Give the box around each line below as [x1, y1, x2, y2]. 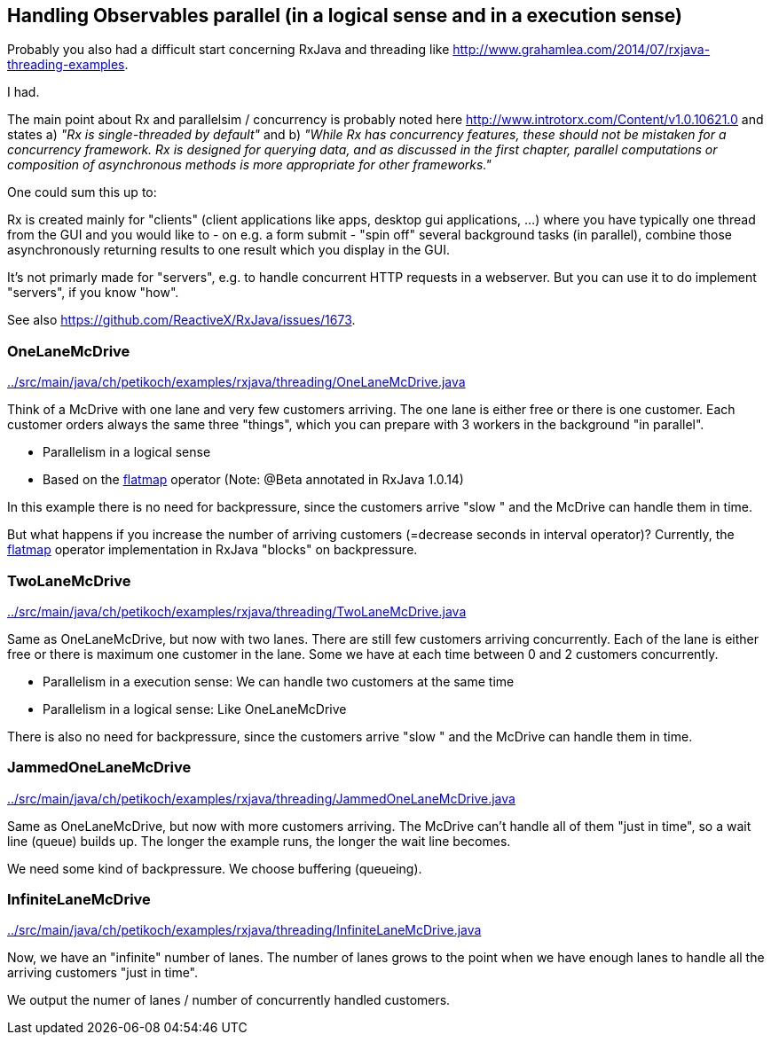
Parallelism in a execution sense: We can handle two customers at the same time [43, 673, 515, 689]
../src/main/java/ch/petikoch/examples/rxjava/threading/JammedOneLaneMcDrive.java [7, 790, 515, 806]
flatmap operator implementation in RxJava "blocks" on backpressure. [7, 542, 418, 558]
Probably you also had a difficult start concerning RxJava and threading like [7, 42, 450, 58]
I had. [7, 84, 40, 100]
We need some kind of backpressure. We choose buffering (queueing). [7, 860, 422, 876]
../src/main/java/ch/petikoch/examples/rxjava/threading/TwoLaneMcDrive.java [7, 603, 467, 619]
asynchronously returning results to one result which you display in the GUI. [7, 242, 450, 258]
